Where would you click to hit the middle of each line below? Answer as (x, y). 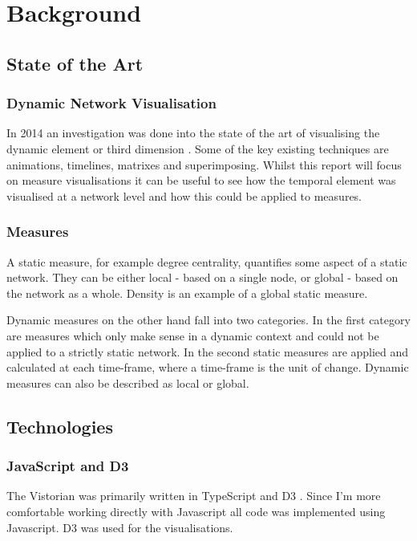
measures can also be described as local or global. (128, 382)
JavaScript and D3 (68, 466)
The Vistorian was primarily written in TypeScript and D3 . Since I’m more (194, 496)
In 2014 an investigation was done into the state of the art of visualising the (193, 133)
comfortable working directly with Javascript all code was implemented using (196, 511)
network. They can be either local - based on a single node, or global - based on (202, 277)
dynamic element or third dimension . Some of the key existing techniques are (198, 148)
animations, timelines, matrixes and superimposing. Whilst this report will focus (204, 164)
